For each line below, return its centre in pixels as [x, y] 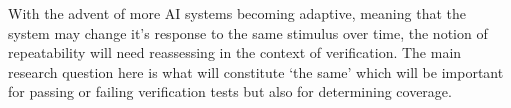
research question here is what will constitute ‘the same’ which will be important [256, 71]
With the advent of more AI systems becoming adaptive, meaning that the [237, 13]
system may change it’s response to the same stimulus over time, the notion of [248, 32]
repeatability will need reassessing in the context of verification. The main [235, 52]
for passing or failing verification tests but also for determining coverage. [230, 91]
